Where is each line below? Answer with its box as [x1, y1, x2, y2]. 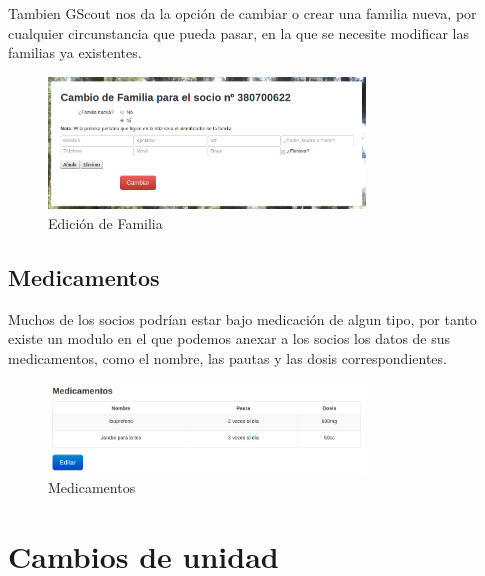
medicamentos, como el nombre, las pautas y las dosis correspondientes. [8, 348, 447, 369]
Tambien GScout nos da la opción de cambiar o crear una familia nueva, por [8, 3, 477, 23]
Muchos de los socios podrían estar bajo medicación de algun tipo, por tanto [8, 308, 477, 329]
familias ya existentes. [8, 42, 142, 63]
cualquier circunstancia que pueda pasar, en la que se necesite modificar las [8, 22, 469, 43]
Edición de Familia [48, 213, 163, 234]
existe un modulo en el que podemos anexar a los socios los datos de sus [8, 328, 451, 349]
